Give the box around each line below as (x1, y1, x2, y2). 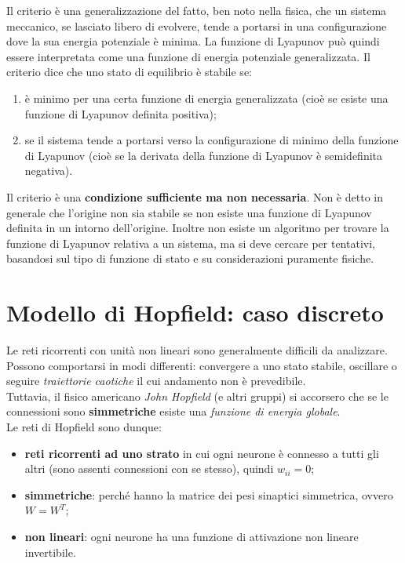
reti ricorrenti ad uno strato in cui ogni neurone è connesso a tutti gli (24, 445, 379, 461)
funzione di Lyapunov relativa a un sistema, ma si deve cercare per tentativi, (6, 234, 375, 251)
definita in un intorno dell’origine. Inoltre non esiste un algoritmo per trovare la (6, 220, 389, 236)
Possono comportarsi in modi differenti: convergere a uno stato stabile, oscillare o (6, 357, 397, 373)
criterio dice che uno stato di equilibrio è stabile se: (6, 64, 252, 80)
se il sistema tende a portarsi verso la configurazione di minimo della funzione (24, 132, 399, 148)
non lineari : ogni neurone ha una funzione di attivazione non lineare (24, 528, 359, 544)
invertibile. (24, 543, 76, 560)
